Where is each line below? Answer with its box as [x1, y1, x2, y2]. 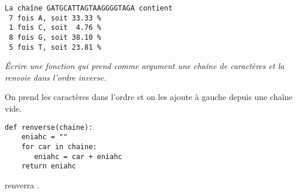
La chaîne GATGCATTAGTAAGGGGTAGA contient [5, 4, 173, 12]
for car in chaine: [21, 142, 97, 151]
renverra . [5, 178, 39, 191]
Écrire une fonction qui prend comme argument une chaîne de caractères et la [5, 60, 285, 72]
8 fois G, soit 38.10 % [9, 33, 101, 42]
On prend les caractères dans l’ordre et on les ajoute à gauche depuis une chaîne [5, 91, 293, 103]
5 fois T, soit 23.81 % [9, 43, 101, 51]
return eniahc [21, 162, 76, 171]
